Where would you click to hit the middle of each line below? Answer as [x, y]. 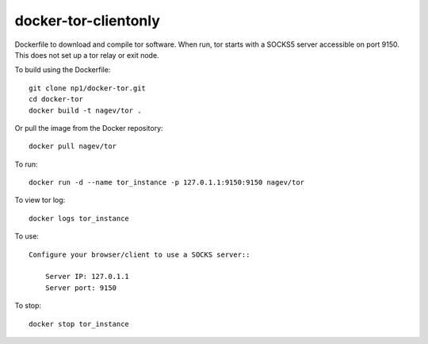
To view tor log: [40, 200]
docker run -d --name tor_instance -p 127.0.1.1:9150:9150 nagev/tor [167, 183]
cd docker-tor [56, 99]
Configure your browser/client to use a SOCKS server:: [139, 254]
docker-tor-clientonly [87, 21]
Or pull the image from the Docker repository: [89, 128]
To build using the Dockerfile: [63, 70]
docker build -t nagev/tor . [85, 110]
